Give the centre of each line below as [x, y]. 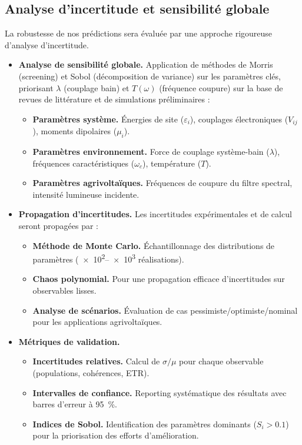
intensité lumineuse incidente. [86, 194]
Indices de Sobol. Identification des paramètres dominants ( [145, 424]
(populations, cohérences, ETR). [91, 372]
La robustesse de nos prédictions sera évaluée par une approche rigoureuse [139, 33]
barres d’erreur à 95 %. [75, 404]
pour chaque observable [221, 361]
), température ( [172, 163]
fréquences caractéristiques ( [84, 163]
